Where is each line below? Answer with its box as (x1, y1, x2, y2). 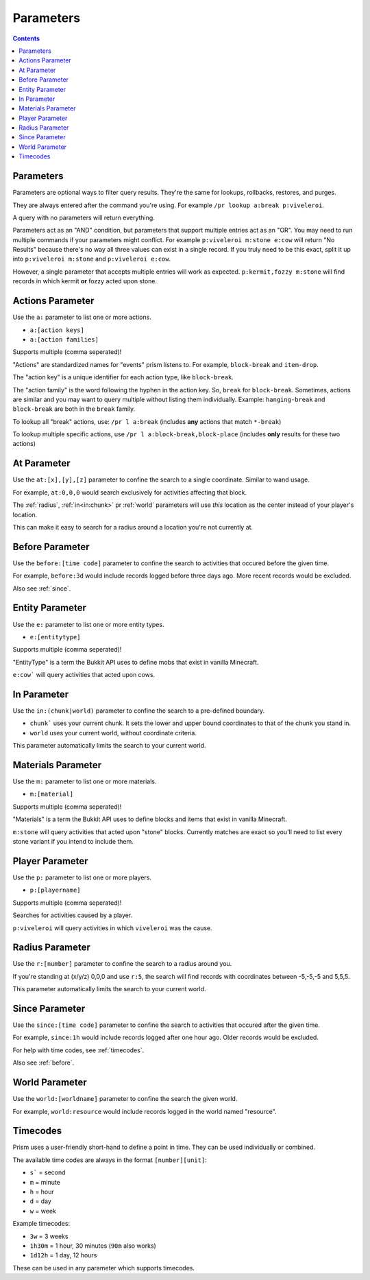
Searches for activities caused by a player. (12, 911, 133, 919)
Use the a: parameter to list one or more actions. (12, 313, 152, 322)
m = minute (29, 1178, 61, 1186)
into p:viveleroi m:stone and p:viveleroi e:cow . (12, 254, 171, 263)
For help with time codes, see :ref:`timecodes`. (12, 1046, 145, 1054)
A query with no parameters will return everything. (12, 213, 156, 222)
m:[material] (29, 790, 74, 798)
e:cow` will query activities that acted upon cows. (12, 671, 156, 679)
